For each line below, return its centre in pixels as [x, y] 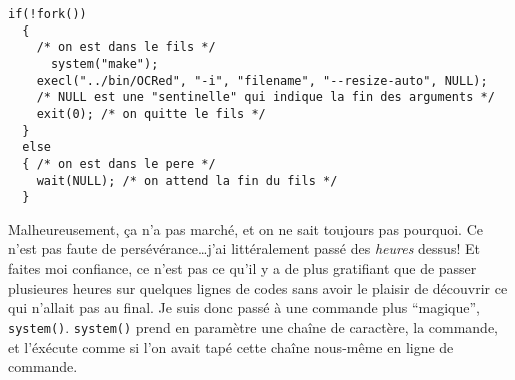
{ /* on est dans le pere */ [119, 163]
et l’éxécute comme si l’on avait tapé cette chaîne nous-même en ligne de [231, 346]
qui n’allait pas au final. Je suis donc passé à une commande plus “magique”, [244, 307]
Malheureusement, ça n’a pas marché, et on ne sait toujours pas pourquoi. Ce [245, 228]
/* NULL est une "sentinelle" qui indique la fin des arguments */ [265, 97]
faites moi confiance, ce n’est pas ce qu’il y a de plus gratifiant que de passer [242, 268]
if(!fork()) [47, 14]
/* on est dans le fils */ [126, 47]
